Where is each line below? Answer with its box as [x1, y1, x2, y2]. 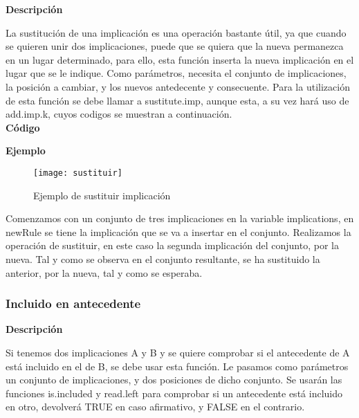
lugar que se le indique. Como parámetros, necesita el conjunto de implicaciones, [6, 66, 347, 80]
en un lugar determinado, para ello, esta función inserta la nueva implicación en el [6, 52, 354, 66]
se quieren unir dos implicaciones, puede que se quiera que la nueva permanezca [6, 39, 344, 53]
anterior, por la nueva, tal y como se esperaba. [6, 265, 203, 280]
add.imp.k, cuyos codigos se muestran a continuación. [6, 107, 232, 121]
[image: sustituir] [33, 167, 122, 178]
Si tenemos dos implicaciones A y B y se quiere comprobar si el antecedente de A [6, 345, 350, 359]
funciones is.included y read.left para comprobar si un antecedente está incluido [6, 385, 342, 400]
